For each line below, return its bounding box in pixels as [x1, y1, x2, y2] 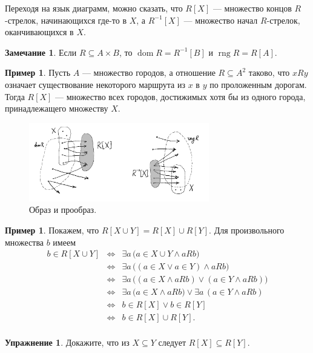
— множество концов [213, 2, 292, 14]
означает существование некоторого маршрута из [5, 78, 186, 90]
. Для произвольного [209, 223, 285, 236]
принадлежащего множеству [5, 102, 108, 115]
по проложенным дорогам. [209, 78, 307, 90]
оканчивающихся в [5, 25, 74, 38]
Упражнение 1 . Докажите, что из [5, 336, 130, 349]
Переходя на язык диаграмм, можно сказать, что [5, 2, 183, 14]
